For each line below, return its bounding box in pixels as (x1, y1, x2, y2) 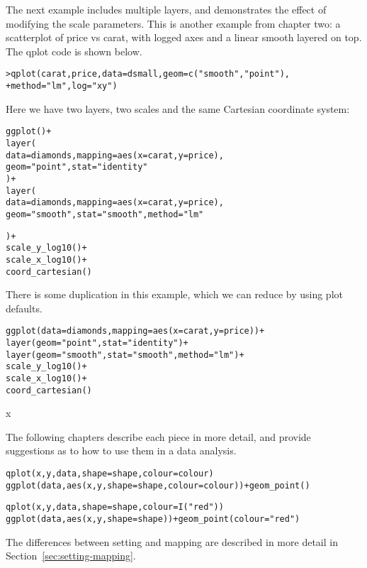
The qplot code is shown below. (6, 43, 142, 58)
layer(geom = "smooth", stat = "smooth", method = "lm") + (6, 349, 244, 360)
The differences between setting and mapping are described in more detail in (6, 534, 338, 549)
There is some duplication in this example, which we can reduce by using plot (6, 287, 343, 302)
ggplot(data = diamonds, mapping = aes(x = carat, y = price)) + (6, 326, 265, 337)
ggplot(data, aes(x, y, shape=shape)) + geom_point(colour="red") (6, 514, 300, 525)
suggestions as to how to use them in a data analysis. (6, 443, 237, 458)
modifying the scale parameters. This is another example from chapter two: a (6, 16, 341, 31)
